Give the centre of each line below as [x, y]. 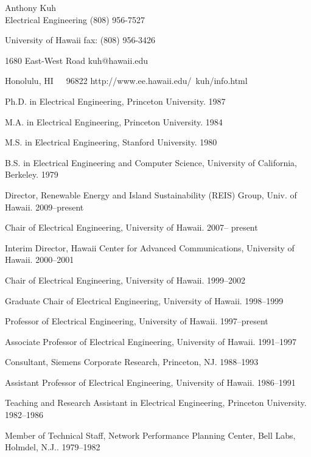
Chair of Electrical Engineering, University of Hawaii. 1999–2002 [125, 280]
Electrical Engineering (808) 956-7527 [75, 19]
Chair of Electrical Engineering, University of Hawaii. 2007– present [131, 227]
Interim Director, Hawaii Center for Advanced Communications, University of [150, 247]
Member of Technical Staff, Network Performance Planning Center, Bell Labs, [150, 435]
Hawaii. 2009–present [44, 207]
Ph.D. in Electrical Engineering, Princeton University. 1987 [115, 101]
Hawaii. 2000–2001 [40, 260]
